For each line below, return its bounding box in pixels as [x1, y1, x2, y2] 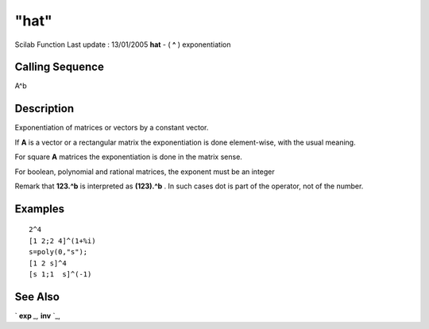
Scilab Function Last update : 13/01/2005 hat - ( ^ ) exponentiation [14, 40, 231, 49]
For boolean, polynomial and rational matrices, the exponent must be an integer [14, 167, 276, 176]
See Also [14, 290, 60, 304]
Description [14, 102, 75, 115]
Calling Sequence [14, 60, 105, 74]
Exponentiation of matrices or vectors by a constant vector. [14, 123, 209, 133]
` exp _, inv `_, [14, 311, 61, 320]
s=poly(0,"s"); [29, 247, 88, 257]
